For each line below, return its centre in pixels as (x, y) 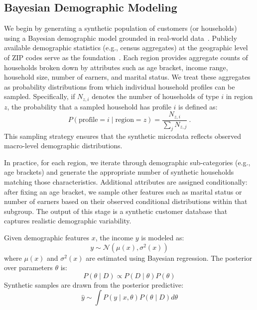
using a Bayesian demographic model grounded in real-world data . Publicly (121, 38)
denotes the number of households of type (155, 96)
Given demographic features (47, 238)
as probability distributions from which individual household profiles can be (120, 86)
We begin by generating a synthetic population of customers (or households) (121, 28)
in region (239, 96)
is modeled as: (163, 238)
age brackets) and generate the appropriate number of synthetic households (119, 172)
